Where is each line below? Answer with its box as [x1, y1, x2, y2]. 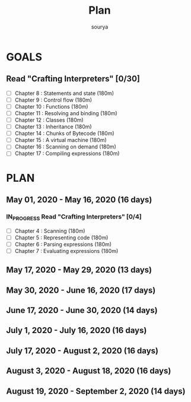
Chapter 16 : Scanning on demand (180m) [14, 143, 117, 150]
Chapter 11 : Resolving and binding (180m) [14, 109, 117, 116]
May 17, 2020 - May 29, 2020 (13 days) [6, 265, 152, 275]
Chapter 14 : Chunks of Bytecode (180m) [14, 130, 114, 137]
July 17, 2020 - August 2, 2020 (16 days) [6, 346, 159, 356]
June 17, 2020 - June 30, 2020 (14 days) [6, 305, 158, 315]
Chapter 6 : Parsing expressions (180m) [14, 240, 112, 248]
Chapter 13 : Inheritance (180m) [14, 123, 92, 131]
